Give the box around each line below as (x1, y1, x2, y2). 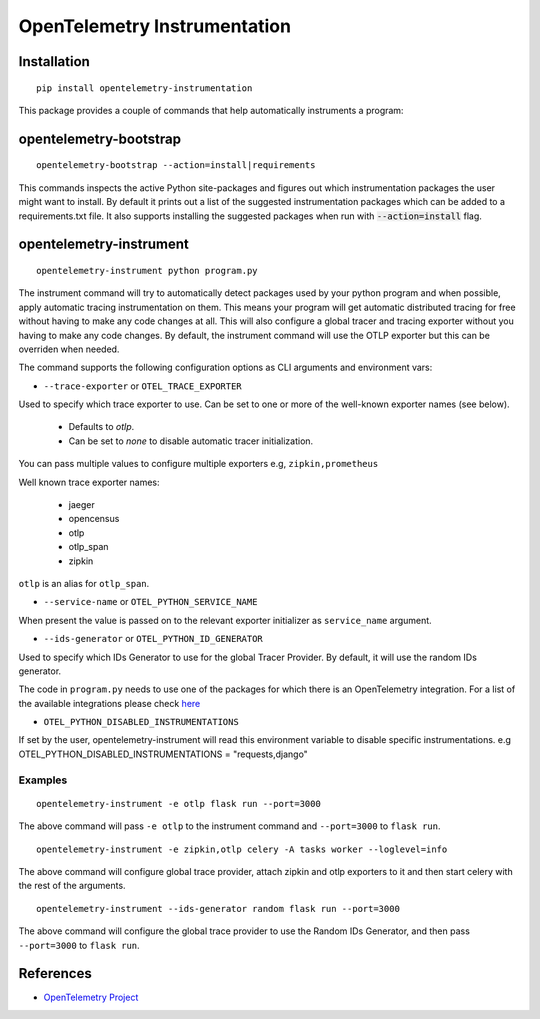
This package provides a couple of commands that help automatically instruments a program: (18, 104, 404, 116)
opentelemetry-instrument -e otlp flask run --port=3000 (36, 798, 322, 809)
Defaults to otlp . (68, 421, 135, 433)
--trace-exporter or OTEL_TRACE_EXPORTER (43, 380, 242, 392)
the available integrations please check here (18, 697, 201, 709)
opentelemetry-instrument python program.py (36, 265, 259, 276)
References (18, 965, 92, 982)
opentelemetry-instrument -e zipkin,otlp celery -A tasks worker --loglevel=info (36, 843, 448, 855)
